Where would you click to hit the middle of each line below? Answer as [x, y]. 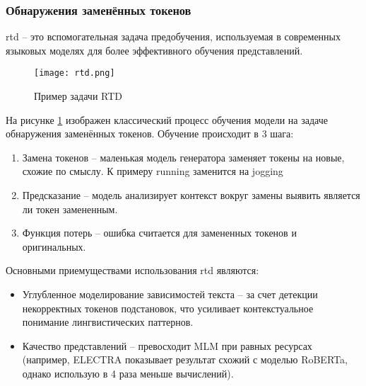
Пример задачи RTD [78, 96]
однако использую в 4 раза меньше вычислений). [128, 373]
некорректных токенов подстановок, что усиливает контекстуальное [168, 308]
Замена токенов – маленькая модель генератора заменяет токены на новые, [183, 157]
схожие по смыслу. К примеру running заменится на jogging [153, 171]
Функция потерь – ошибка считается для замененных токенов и [159, 233]
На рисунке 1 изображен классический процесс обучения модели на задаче [167, 119]
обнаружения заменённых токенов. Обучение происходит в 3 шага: [150, 134]
